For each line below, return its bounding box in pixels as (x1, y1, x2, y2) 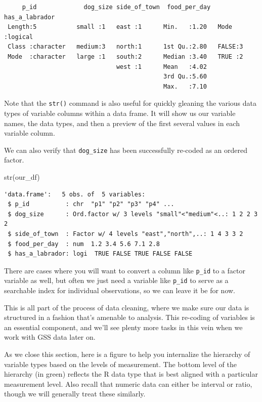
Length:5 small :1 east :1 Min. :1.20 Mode (8, 23, 233, 31)
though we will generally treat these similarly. (4, 388, 146, 399)
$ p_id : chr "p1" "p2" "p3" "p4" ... (8, 200, 174, 208)
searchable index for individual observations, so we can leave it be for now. (4, 285, 236, 296)
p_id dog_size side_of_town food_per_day (22, 4, 211, 11)
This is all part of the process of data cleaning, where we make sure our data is (4, 302, 249, 312)
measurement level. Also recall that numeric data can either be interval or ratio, (4, 378, 252, 389)
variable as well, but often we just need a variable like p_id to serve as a (4, 275, 229, 286)
